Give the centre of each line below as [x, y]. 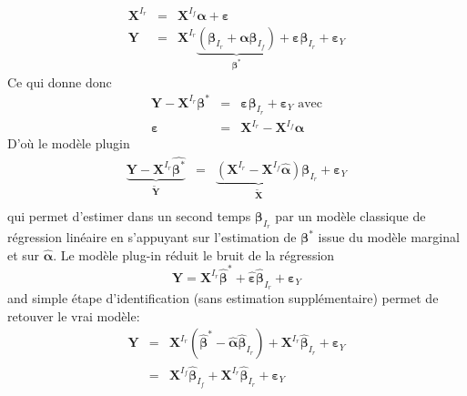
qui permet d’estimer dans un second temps [129, 215]
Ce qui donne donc [60, 81]
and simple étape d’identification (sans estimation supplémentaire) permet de [223, 298]
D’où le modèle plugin [69, 143]
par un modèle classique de [350, 215]
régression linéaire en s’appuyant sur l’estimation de [152, 237]
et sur [24, 254]
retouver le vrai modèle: [74, 315]
